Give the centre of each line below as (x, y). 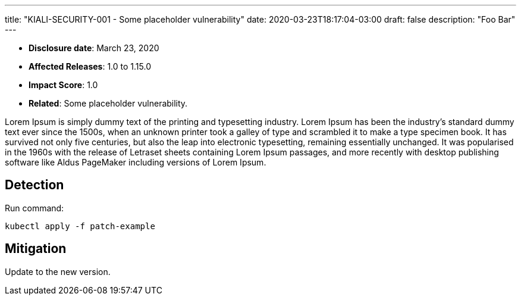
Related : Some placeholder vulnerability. (108, 103)
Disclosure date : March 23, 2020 (94, 48)
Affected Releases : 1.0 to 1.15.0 (90, 66)
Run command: (34, 208)
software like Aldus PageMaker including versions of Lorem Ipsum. (136, 162)
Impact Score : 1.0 (63, 85)
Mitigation (36, 249)
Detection (34, 185)
